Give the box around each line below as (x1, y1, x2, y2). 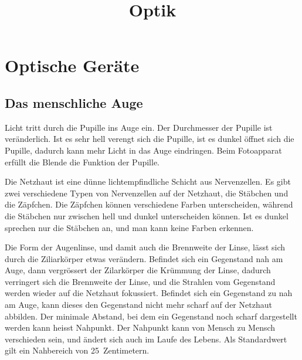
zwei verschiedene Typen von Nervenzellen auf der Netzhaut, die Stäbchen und (5, 186, 289, 199)
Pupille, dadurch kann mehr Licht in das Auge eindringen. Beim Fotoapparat (5, 144, 282, 156)
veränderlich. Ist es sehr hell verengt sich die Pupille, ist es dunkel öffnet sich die (5, 133, 294, 145)
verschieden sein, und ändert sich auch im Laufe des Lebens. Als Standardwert (5, 332, 287, 345)
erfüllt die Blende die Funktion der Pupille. (5, 155, 160, 168)
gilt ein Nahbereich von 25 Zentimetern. (5, 344, 150, 356)
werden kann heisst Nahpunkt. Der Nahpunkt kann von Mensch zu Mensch (5, 321, 276, 334)
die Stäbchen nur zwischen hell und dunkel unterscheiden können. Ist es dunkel (5, 209, 289, 222)
